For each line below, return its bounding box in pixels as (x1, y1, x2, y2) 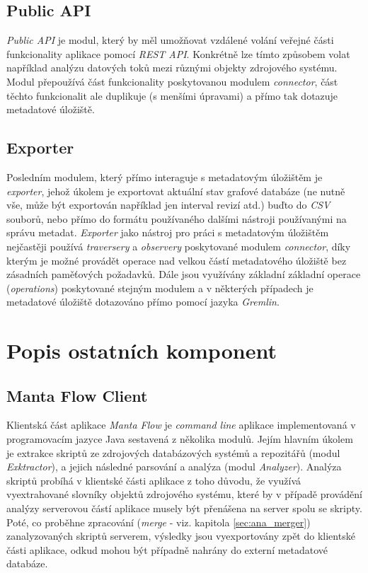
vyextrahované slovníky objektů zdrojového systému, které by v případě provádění (6, 487, 362, 502)
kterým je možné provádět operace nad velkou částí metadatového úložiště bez (6, 253, 347, 267)
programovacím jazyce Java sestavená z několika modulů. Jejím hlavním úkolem (6, 432, 353, 446)
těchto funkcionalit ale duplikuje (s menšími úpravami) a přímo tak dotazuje (6, 88, 338, 103)
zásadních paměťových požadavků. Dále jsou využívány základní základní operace (6, 267, 361, 282)
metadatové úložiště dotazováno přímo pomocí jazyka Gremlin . (6, 294, 280, 309)
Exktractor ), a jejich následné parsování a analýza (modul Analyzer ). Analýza (6, 459, 342, 474)
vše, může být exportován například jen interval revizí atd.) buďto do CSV (6, 197, 330, 212)
